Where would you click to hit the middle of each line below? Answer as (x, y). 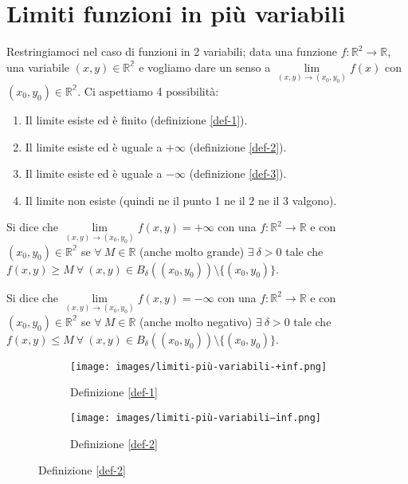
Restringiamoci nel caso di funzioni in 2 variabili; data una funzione (172, 51)
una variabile (38, 67)
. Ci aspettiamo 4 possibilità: (148, 91)
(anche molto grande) (192, 251)
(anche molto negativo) (196, 321)
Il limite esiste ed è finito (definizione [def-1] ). (136, 119)
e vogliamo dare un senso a (205, 67)
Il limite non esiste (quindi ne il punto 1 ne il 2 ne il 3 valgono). (181, 200)
